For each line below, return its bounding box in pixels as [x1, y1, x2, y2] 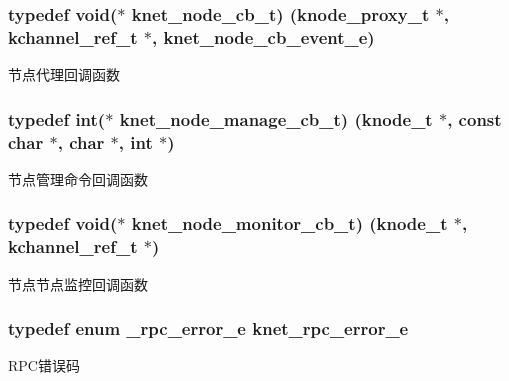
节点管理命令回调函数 [8, 168, 148, 189]
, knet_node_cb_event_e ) [151, 24, 375, 49]
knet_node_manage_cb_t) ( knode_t [119, 106, 433, 131]
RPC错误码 [8, 355, 80, 376]
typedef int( [8, 106, 106, 131]
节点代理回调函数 [8, 64, 120, 85]
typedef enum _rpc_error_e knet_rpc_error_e [8, 316, 409, 341]
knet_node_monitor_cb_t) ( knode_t [131, 211, 448, 236]
